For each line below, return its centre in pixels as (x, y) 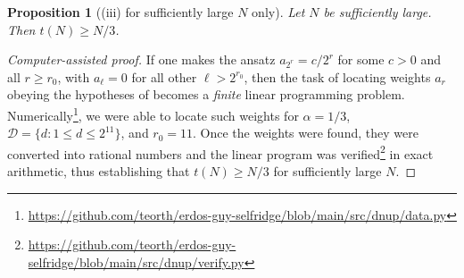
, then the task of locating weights (337, 76)
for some (361, 59)
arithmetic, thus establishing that (99, 171)
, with (74, 76)
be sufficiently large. (377, 12)
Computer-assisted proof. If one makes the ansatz (141, 59)
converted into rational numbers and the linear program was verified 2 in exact (220, 152)
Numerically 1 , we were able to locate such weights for (153, 114)
